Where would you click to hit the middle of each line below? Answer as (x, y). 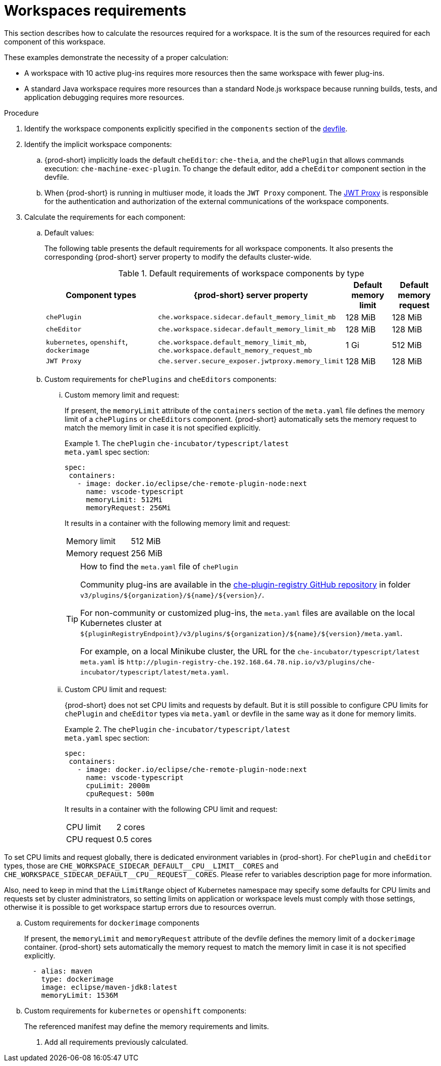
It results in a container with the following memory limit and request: (177, 523)
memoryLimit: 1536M (79, 995)
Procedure (21, 113)
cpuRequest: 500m (120, 793)
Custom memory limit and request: (122, 395)
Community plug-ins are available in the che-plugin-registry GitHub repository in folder (245, 584)
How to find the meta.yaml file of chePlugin (159, 566)
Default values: (69, 232)
